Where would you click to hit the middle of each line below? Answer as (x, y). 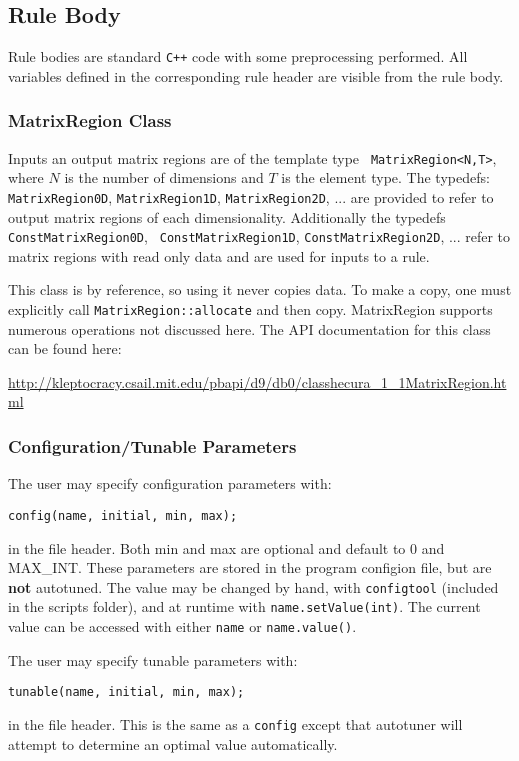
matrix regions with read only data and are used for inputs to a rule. (219, 255)
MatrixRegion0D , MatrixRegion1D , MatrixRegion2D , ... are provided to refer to (251, 196)
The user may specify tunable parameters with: (153, 659)
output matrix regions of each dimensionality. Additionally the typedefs (227, 216)
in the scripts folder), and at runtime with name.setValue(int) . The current (244, 606)
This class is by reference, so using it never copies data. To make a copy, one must (260, 289)
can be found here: (65, 348)
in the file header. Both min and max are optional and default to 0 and (226, 547)
